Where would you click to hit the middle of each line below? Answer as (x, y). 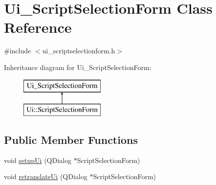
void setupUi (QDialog (38, 160)
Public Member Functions (71, 140)
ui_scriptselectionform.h (79, 51)
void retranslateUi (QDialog (46, 176)
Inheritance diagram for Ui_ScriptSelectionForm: (78, 67)
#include (18, 51)
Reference (38, 27)
